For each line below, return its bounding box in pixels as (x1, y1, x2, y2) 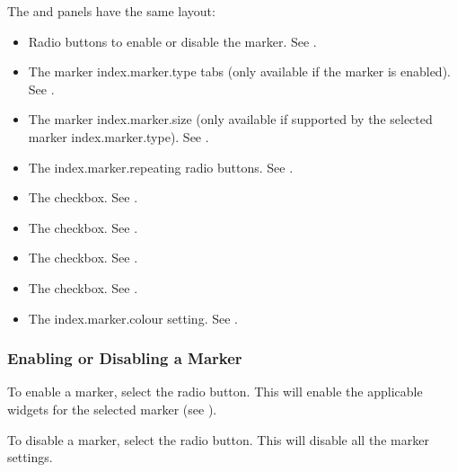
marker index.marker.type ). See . (28, 127, 209, 146)
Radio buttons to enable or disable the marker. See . (28, 31, 317, 50)
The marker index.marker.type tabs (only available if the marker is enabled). (28, 62, 451, 81)
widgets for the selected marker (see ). (7, 399, 217, 418)
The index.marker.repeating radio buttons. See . (28, 157, 294, 176)
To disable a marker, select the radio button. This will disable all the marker (7, 430, 429, 449)
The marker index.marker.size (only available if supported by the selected (28, 110, 433, 129)
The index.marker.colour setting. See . (28, 308, 238, 327)
